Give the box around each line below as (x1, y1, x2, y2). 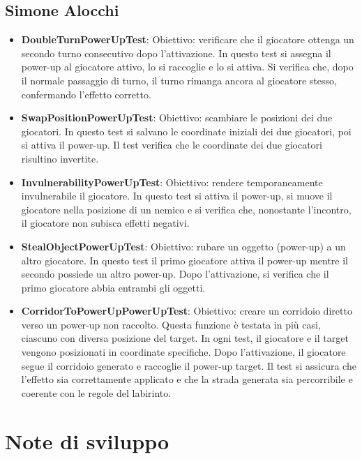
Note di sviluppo (5, 426, 169, 455)
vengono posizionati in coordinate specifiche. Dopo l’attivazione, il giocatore (21, 345, 346, 359)
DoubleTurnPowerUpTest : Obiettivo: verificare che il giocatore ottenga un (21, 32, 354, 47)
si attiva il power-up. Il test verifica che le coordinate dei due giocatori (21, 137, 322, 152)
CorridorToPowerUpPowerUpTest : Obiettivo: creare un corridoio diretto (21, 303, 352, 318)
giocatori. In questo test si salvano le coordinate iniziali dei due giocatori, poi (21, 123, 352, 138)
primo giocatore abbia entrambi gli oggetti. (21, 280, 206, 294)
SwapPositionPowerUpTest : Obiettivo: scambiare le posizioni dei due (21, 110, 333, 125)
